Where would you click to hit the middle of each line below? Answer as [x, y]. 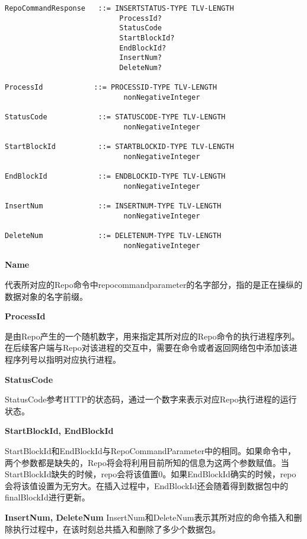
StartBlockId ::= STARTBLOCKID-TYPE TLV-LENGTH [119, 147]
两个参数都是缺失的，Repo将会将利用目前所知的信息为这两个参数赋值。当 [147, 462]
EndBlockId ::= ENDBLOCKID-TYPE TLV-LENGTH [115, 177]
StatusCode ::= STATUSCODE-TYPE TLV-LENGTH [115, 117]
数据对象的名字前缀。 [46, 296]
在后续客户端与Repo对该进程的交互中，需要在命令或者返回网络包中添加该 [147, 348]
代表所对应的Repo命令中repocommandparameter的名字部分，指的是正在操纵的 [154, 284]
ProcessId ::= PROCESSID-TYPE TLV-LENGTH [111, 88]
